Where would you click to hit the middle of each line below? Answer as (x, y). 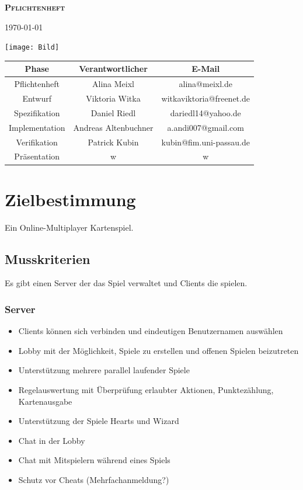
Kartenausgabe (45, 401)
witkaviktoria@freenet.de (206, 98)
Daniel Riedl (113, 112)
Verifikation (37, 142)
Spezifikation (37, 112)
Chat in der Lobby (52, 440)
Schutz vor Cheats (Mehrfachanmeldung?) (94, 479)
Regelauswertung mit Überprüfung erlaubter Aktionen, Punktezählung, (146, 390)
